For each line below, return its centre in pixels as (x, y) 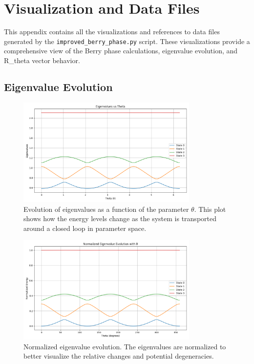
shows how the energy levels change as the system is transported (120, 218)
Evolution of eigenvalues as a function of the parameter (106, 209)
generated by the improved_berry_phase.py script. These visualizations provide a (127, 41)
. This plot (210, 209)
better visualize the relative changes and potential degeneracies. (119, 356)
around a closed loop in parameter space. (85, 228)
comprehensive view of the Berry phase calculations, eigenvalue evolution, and (121, 51)
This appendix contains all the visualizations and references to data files (112, 32)
